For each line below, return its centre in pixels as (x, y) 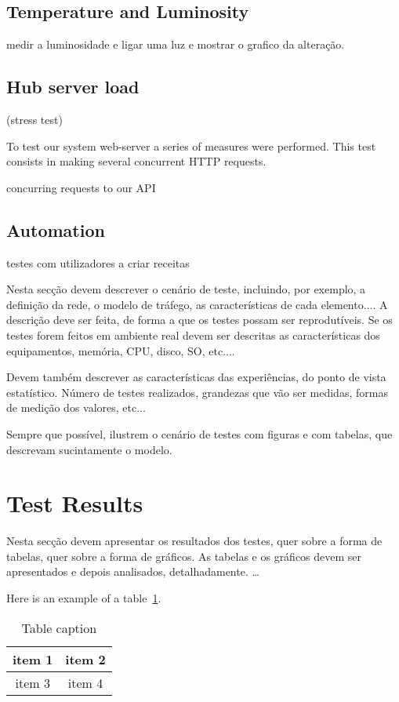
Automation (56, 229)
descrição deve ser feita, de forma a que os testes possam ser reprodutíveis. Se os (199, 320)
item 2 (85, 659)
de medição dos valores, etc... (76, 407)
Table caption (59, 627)
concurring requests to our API (81, 187)
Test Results (75, 503)
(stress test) (34, 119)
